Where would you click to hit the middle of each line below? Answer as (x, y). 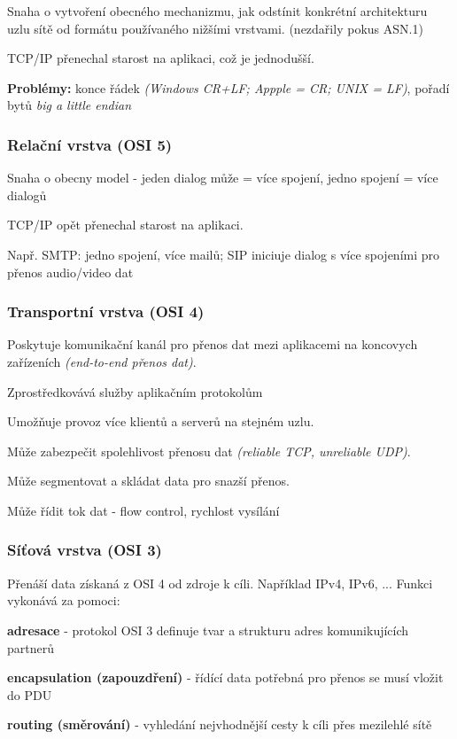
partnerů (31, 647)
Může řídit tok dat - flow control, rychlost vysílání (143, 510)
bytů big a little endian (70, 105)
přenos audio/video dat (70, 272)
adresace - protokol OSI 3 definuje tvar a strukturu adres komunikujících (208, 630)
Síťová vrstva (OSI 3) (85, 550)
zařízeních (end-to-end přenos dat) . (102, 361)
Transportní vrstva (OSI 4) (106, 311)
